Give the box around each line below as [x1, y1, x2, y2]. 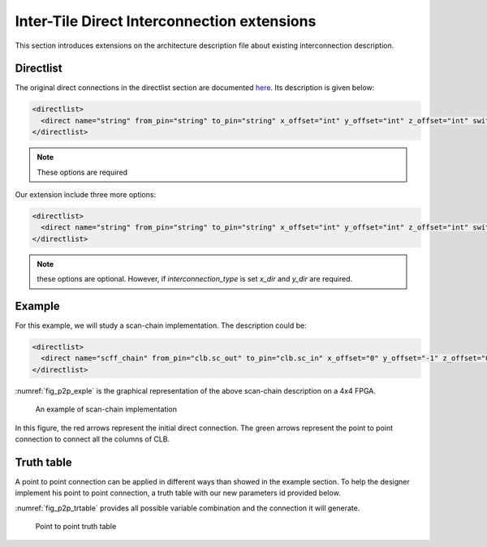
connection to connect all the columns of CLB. [15, 434, 170, 444]
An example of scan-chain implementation [35, 404, 178, 414]
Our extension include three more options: [15, 189, 157, 199]
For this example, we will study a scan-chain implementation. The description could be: [15, 321, 308, 330]
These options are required [37, 167, 128, 177]
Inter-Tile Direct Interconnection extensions [15, 12, 317, 30]
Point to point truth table [35, 522, 117, 532]
